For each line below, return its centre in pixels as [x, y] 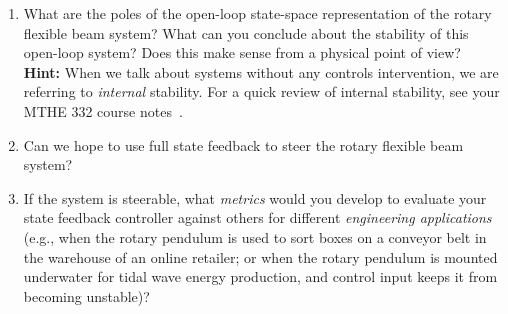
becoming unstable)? [86, 295]
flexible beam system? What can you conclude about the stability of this [246, 32]
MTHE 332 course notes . [103, 110]
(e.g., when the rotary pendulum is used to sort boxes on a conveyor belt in [255, 236]
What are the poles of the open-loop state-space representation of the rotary [257, 13]
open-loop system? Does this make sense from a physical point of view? [242, 52]
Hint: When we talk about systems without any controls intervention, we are [261, 71]
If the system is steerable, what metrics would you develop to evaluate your [255, 197]
